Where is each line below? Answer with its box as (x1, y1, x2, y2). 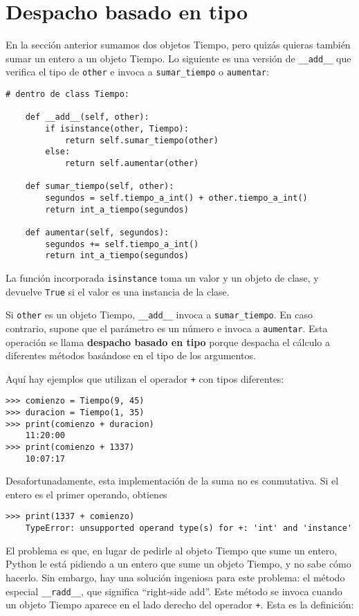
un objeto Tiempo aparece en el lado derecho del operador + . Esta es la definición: (6, 597, 354, 612)
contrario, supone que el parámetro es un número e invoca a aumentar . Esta (6, 320, 328, 335)
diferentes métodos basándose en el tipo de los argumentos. (6, 348, 256, 363)
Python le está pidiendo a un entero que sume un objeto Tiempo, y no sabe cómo (6, 556, 351, 571)
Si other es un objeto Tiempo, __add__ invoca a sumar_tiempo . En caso (6, 307, 313, 322)
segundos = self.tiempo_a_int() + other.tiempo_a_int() (45, 192, 308, 203)
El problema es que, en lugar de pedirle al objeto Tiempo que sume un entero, (6, 543, 338, 557)
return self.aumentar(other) (64, 158, 199, 168)
